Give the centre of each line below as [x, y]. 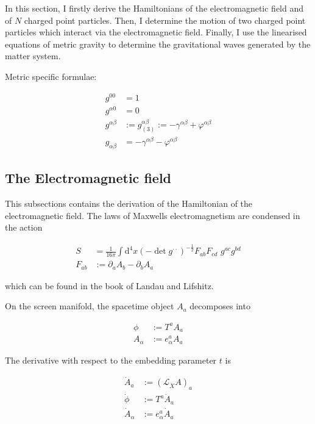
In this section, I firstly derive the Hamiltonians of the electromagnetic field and [154, 8]
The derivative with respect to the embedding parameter [111, 360]
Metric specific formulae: [51, 76]
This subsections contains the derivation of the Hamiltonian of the [129, 203]
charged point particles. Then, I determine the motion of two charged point [165, 20]
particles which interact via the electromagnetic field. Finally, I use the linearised [156, 32]
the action [24, 227]
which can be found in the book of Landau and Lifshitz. [109, 285]
